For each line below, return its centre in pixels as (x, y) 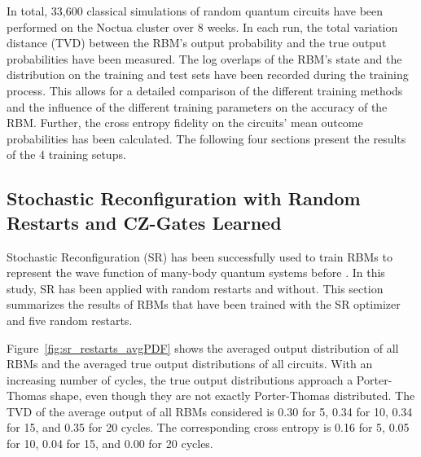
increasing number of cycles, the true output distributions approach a (180, 379)
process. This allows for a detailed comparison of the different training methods (205, 90)
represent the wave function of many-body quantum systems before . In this (196, 272)
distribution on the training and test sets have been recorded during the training (208, 75)
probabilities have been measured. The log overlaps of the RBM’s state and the (204, 58)
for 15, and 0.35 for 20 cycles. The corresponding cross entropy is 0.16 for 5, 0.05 (208, 427)
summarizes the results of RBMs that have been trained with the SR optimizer (204, 304)
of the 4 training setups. (66, 154)
